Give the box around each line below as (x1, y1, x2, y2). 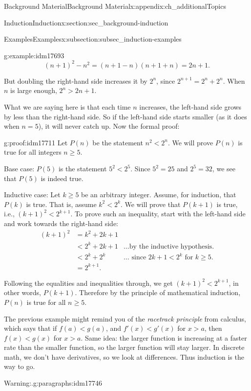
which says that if (4, 323, 57, 333)
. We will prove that (120, 199, 181, 209)
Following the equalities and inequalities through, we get (4, 277, 173, 288)
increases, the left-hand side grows (139, 102, 242, 112)
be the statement (92, 137, 143, 147)
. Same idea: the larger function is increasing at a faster (81, 332, 247, 343)
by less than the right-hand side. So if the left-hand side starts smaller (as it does (4, 111, 247, 121)
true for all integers (4, 147, 62, 157)
